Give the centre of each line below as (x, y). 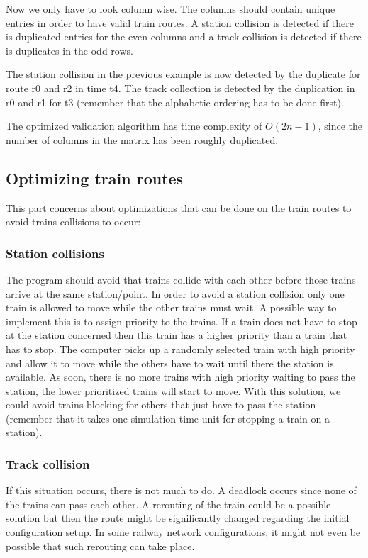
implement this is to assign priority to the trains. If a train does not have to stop (182, 321)
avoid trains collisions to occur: (73, 222)
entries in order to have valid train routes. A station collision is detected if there (180, 22)
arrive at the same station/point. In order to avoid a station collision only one (175, 293)
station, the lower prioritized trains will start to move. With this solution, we (173, 390)
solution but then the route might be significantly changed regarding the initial (178, 518)
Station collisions (55, 253)
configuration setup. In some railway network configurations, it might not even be (183, 532)
